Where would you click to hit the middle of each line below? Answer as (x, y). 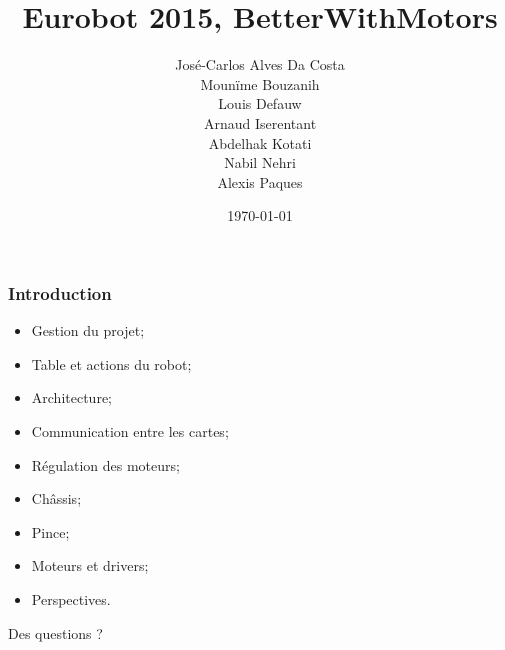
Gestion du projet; (88, 330)
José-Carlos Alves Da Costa (260, 64)
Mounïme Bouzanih (260, 83)
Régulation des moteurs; (105, 464)
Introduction (60, 292)
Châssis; (56, 498)
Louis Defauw (260, 103)
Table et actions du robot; (111, 363)
